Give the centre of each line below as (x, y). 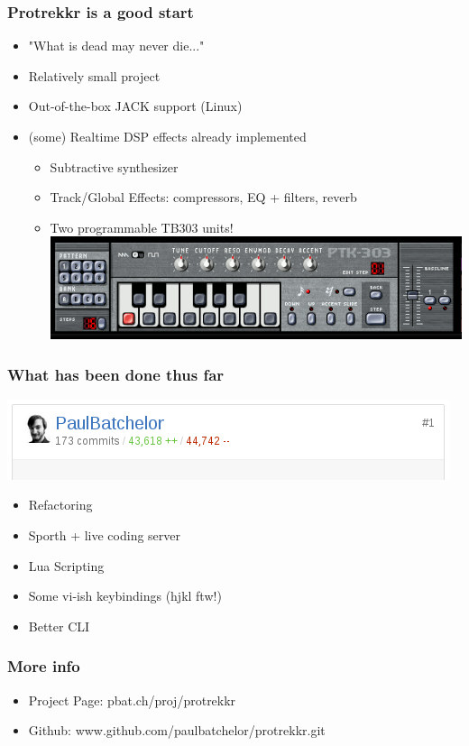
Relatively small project (94, 75)
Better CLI (59, 626)
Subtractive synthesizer (114, 166)
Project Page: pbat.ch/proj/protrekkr (132, 700)
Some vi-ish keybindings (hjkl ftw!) (125, 596)
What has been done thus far (116, 374)
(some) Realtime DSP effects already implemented (167, 136)
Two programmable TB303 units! (142, 227)
